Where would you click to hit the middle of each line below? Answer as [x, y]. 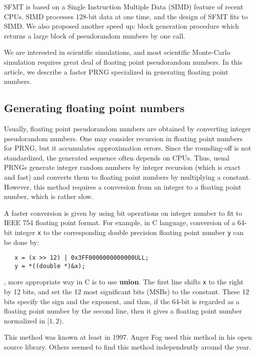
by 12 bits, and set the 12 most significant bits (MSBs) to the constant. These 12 [127, 292]
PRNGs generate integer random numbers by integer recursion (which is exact [122, 167]
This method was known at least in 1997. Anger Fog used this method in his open [128, 337]
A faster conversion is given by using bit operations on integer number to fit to [123, 213]
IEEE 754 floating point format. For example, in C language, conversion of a [120, 222]
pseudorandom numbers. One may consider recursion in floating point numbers [123, 138]
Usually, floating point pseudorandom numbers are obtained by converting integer [128, 128]
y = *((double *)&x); [50, 266]
